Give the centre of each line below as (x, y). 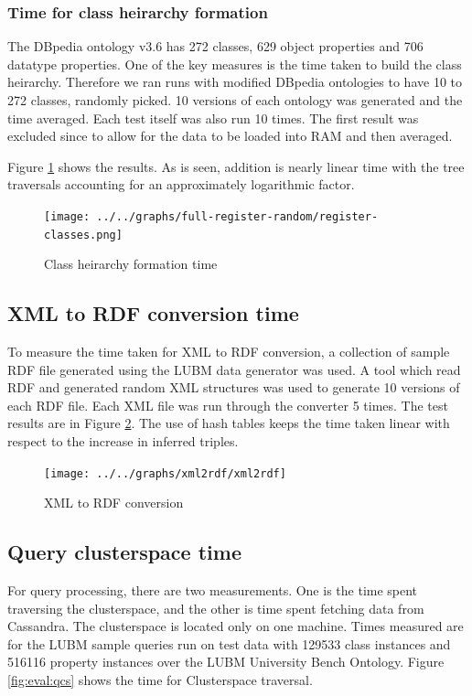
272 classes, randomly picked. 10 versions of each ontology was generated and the (235, 100)
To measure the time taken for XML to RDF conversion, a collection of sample (229, 352)
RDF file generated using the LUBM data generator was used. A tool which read (234, 369)
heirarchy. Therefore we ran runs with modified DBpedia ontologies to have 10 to (235, 82)
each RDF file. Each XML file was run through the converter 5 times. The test (228, 405)
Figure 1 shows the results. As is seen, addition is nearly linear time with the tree (236, 166)
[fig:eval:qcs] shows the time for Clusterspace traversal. (160, 680)
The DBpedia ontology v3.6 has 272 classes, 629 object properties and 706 (215, 46)
